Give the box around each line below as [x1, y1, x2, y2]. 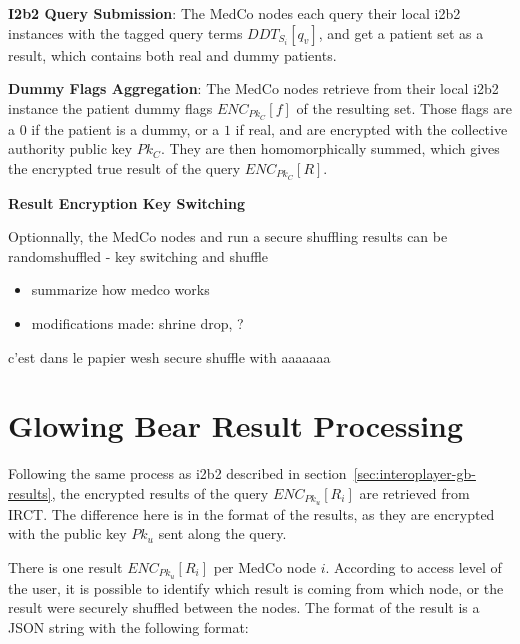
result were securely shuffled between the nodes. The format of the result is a [8, 597, 480, 618]
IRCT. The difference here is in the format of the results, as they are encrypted [8, 503, 495, 524]
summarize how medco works [31, 279, 210, 300]
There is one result [8, 557, 123, 578]
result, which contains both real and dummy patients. [8, 44, 337, 65]
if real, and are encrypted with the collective [235, 118, 508, 139]
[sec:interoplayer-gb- [353, 463, 476, 484]
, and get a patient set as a [318, 22, 484, 43]
